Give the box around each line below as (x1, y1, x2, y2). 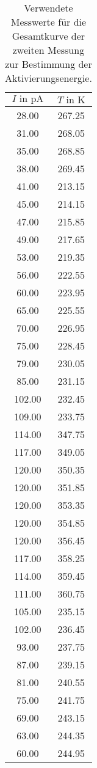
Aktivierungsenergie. (5, 71, 92, 85)
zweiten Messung (12, 43, 85, 57)
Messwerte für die (10, 15, 87, 29)
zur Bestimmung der (5, 57, 92, 71)
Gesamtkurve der (12, 29, 85, 43)
